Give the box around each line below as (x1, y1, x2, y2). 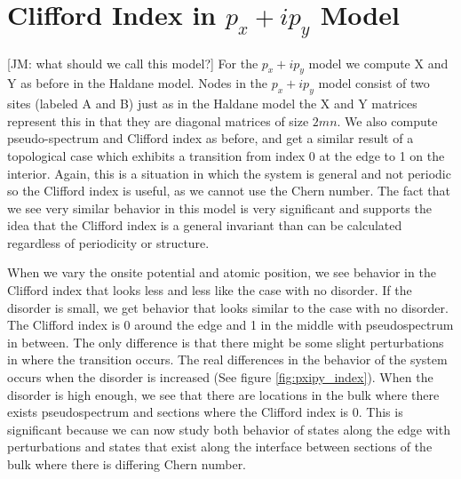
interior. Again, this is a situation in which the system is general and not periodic (7, 164, 451, 182)
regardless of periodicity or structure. (7, 233, 210, 251)
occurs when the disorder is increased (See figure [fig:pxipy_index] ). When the (7, 368, 433, 387)
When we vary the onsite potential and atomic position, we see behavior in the (7, 263, 436, 282)
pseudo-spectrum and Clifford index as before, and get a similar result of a (7, 129, 414, 148)
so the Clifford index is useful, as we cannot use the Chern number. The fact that (7, 181, 451, 200)
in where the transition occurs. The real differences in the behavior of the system (7, 350, 448, 369)
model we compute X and (308, 53, 449, 72)
